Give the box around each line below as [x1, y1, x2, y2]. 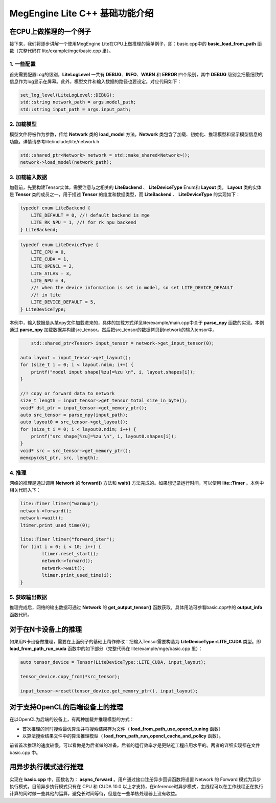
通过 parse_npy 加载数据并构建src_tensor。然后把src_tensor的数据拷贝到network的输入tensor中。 [9, 327, 217, 333]
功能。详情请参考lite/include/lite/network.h [9, 138, 100, 144]
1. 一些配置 [9, 60, 36, 68]
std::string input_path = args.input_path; [20, 106, 131, 112]
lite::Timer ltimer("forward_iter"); [20, 536, 115, 542]
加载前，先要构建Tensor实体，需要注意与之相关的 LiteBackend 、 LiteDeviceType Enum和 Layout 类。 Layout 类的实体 [9, 184, 262, 190]
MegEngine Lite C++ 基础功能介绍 [9, 8, 154, 19]
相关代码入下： [9, 487, 41, 493]
